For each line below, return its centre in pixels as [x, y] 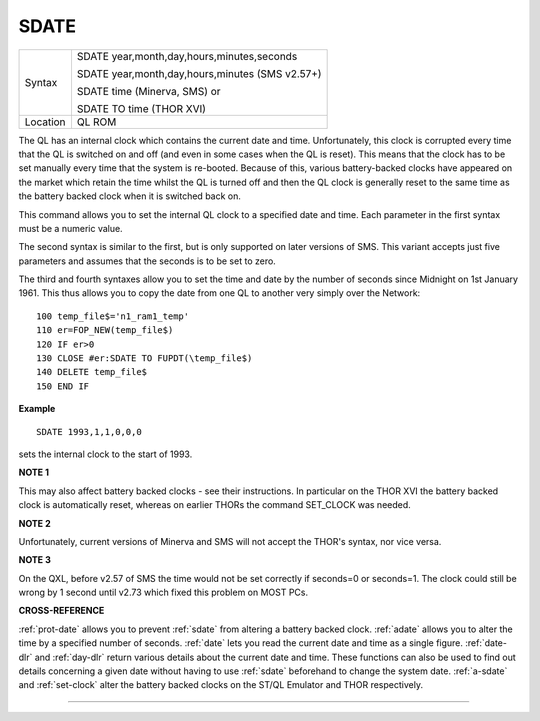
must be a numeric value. [71, 228]
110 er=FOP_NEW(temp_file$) [105, 330]
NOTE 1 [34, 472]
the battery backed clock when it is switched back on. [130, 196]
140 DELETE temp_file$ [92, 372]
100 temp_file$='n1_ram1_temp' [113, 316]
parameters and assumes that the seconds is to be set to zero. [147, 261]
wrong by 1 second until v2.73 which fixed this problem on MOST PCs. [163, 592]
